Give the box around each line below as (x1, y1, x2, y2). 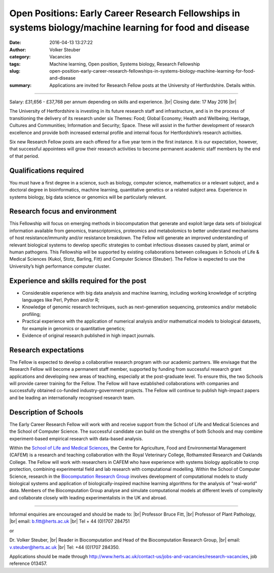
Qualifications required (9, 166, 84, 175)
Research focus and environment (9, 207, 117, 216)
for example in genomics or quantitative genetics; (22, 325, 126, 331)
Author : (9, 46, 26, 53)
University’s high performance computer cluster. (9, 263, 111, 269)
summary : (9, 82, 32, 88)
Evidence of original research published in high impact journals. (22, 333, 155, 338)
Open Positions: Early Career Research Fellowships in (9, 8, 241, 19)
